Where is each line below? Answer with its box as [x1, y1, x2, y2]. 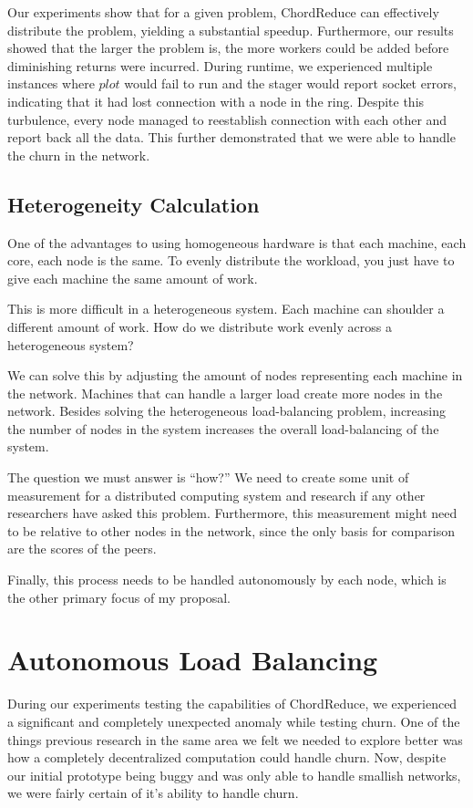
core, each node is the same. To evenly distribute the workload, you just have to [7, 251, 455, 270]
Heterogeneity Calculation [7, 190, 260, 218]
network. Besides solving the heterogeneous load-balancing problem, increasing [7, 401, 447, 420]
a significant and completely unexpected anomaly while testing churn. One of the [7, 711, 460, 730]
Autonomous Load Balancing [7, 641, 378, 679]
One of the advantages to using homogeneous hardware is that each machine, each [7, 233, 467, 252]
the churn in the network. [7, 145, 150, 164]
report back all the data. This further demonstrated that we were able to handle [7, 128, 456, 147]
